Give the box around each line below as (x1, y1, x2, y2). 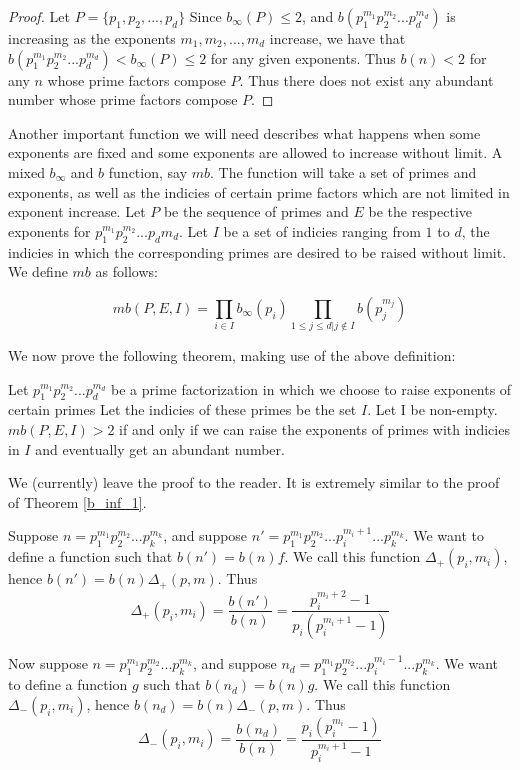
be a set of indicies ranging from (223, 220, 421, 241)
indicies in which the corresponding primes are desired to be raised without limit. (8, 241, 507, 262)
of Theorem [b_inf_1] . (8, 491, 147, 512)
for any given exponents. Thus (210, 47, 396, 68)
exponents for (8, 220, 91, 241)
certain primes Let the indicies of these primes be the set (8, 399, 357, 420)
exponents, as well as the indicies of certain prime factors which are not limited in (8, 181, 510, 202)
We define (8, 261, 68, 282)
